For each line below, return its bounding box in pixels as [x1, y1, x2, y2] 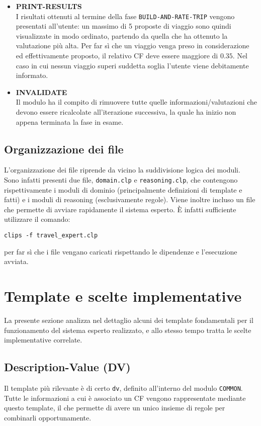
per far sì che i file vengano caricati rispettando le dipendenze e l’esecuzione [4, 246, 237, 257]
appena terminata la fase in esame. [16, 116, 124, 127]
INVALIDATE [16, 87, 67, 97]
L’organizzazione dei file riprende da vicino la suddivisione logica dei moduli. [4, 164, 240, 175]
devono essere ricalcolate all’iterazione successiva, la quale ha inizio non [16, 107, 236, 117]
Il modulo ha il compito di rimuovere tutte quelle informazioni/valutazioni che [16, 97, 257, 107]
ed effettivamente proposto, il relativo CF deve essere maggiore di [16, 50, 218, 61]
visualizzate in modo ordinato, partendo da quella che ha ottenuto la [16, 30, 228, 41]
